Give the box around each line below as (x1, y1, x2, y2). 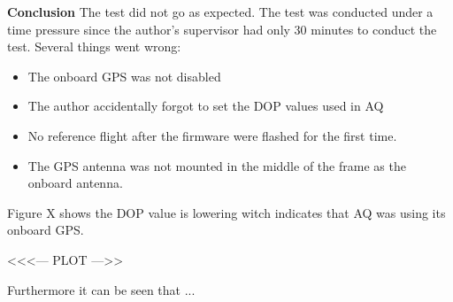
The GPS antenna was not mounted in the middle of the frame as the (27, 156, 406, 174)
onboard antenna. (27, 174, 123, 192)
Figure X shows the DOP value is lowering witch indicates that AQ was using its (7, 203, 446, 221)
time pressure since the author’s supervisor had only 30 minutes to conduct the (7, 19, 437, 38)
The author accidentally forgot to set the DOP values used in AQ (27, 97, 384, 115)
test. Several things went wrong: (7, 37, 181, 56)
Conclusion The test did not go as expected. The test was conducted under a (7, 3, 434, 20)
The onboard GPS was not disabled (27, 66, 221, 85)
